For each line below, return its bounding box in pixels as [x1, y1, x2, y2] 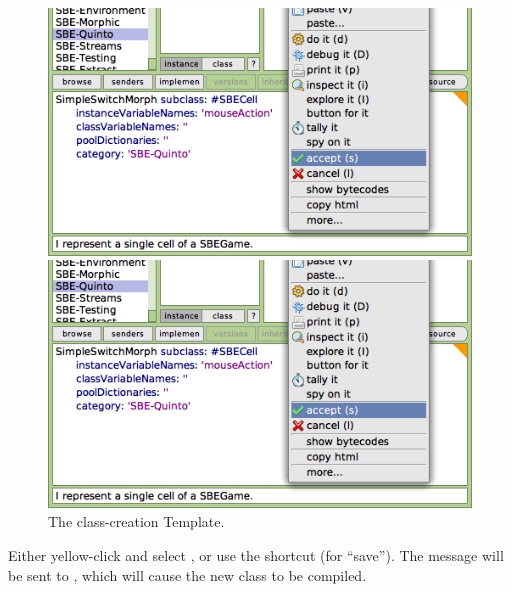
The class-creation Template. [48, 511, 225, 532]
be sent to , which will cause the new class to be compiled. [8, 564, 367, 585]
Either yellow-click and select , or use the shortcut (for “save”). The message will [8, 545, 504, 565]
